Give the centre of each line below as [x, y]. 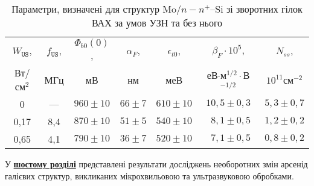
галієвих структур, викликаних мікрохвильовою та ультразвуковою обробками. [149, 175]
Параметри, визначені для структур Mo [94, 9]
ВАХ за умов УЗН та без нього [157, 23]
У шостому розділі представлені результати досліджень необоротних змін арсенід [156, 164]
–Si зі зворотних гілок [256, 9]
